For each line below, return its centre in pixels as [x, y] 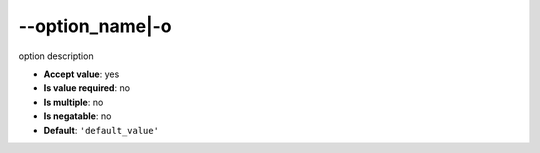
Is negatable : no [77, 116]
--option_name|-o [95, 26]
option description [56, 56]
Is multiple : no [73, 102]
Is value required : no [86, 88]
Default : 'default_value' [101, 130]
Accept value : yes [81, 74]
